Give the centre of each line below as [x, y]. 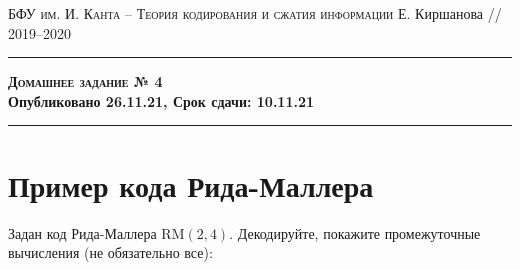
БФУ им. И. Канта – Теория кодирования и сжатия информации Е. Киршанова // [255, 13]
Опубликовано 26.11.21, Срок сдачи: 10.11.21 [161, 100]
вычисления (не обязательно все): [110, 252]
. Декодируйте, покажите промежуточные [355, 232]
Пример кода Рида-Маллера [191, 184]
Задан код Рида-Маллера [82, 232]
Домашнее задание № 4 [85, 81]
